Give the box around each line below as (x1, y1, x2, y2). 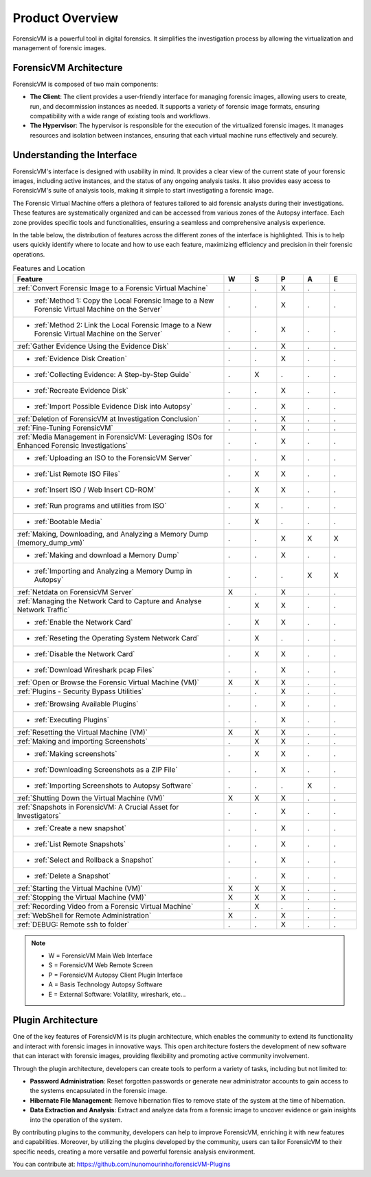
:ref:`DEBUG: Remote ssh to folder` (16, 919, 130, 929)
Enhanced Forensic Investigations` (16, 440, 128, 450)
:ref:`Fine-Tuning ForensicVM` (16, 423, 113, 433)
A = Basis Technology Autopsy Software (48, 980, 163, 989)
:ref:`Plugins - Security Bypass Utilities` (16, 687, 144, 696)
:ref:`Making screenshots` (34, 748, 117, 758)
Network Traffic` (16, 605, 70, 614)
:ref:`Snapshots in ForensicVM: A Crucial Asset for (16, 802, 179, 812)
